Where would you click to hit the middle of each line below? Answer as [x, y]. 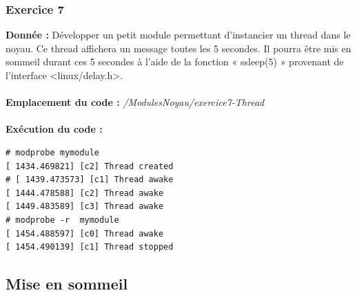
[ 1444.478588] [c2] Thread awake [85, 193]
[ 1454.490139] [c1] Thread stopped [90, 247]
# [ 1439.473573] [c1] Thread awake [90, 180]
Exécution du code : [54, 129]
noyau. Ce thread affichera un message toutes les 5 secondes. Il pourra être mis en [178, 48]
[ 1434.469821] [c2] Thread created [90, 166]
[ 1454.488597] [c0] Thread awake [85, 233]
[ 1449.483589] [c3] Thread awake [85, 207]
